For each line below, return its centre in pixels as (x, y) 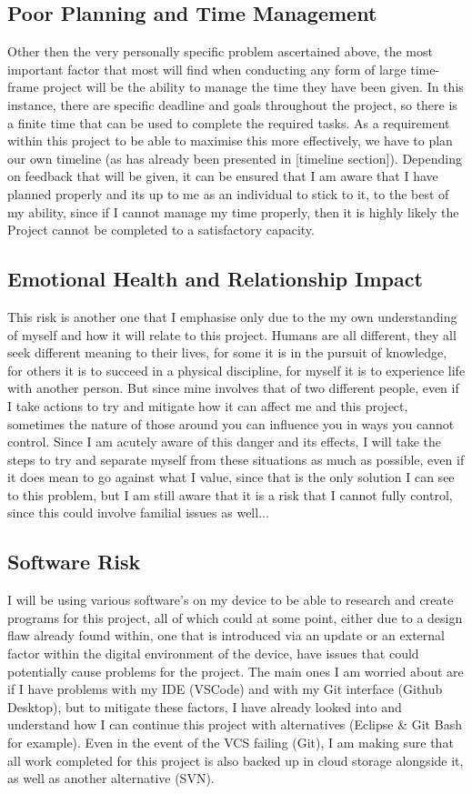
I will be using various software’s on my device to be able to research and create (231, 600)
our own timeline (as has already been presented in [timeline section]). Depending (235, 158)
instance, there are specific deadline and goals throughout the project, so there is (232, 104)
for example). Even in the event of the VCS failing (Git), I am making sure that (231, 743)
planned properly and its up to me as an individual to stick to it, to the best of (228, 193)
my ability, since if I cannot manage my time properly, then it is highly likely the (233, 211)
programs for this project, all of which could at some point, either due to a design (235, 617)
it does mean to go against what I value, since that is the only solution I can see (231, 477)
